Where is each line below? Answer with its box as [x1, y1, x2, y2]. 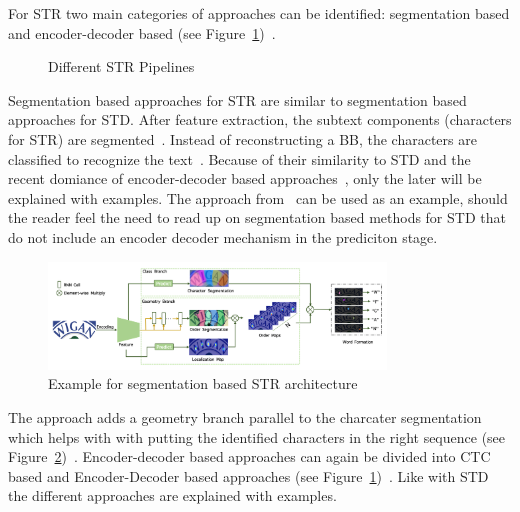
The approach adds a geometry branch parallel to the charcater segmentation [8, 407, 482, 428]
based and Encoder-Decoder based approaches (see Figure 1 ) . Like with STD [8, 465, 489, 486]
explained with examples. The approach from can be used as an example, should [8, 187, 508, 208]
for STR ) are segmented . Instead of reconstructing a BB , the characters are [8, 128, 477, 149]
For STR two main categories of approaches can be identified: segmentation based [8, 3, 510, 23]
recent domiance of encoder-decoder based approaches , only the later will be [8, 168, 482, 189]
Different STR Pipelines [48, 56, 195, 77]
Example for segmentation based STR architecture [48, 373, 358, 394]
